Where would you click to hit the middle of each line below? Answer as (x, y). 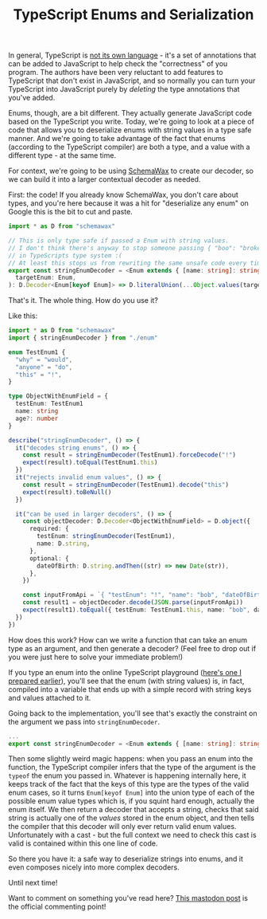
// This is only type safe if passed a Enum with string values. (118, 241)
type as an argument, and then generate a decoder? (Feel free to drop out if (132, 648)
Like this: (23, 316)
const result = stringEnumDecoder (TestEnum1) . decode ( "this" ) (126, 485)
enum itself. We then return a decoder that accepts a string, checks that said (133, 810)
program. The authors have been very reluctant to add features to (116, 73)
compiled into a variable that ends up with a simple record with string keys (130, 689)
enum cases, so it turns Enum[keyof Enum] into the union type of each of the (132, 793)
